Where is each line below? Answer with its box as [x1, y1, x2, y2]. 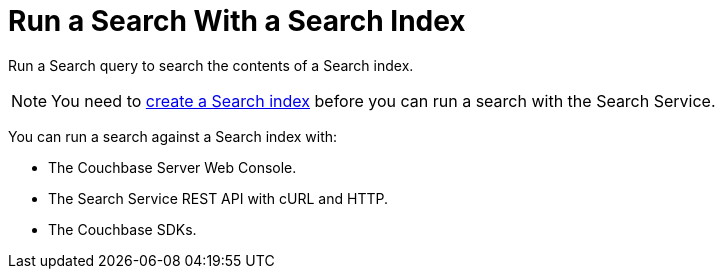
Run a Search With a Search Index [8, 4, 466, 38]
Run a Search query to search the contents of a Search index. [8, 56, 414, 74]
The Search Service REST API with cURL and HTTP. [48, 189, 388, 207]
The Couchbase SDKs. [48, 220, 197, 238]
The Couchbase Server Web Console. [48, 158, 297, 176]
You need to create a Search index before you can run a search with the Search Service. [51, 90, 716, 111]
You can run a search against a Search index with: [8, 127, 338, 145]
